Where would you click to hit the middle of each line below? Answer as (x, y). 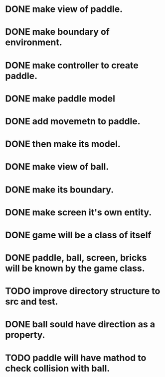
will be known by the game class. (75, 268)
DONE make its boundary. (60, 189)
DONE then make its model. (63, 144)
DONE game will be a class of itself (78, 235)
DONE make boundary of (57, 32)
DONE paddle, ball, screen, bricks (76, 258)
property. (25, 335)
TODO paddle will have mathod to (76, 358)
